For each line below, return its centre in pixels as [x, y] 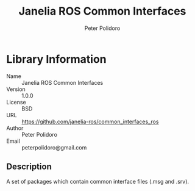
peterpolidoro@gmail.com [54, 147]
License [16, 102]
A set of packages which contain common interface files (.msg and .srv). [98, 181]
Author [15, 128]
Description [29, 167]
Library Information [56, 59]
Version [16, 89]
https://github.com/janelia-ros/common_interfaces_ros [90, 121]
